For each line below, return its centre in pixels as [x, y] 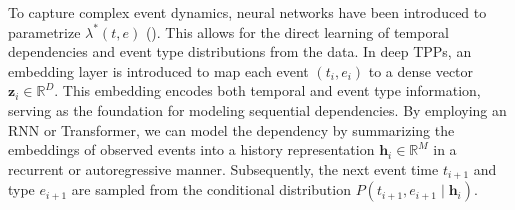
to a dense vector [421, 70]
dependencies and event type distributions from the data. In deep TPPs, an [240, 51]
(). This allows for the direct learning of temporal [297, 31]
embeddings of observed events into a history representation [191, 149]
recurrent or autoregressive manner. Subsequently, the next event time [223, 168]
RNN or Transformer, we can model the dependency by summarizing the [231, 129]
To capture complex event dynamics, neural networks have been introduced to [247, 12]
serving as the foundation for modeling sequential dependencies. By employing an [257, 109]
